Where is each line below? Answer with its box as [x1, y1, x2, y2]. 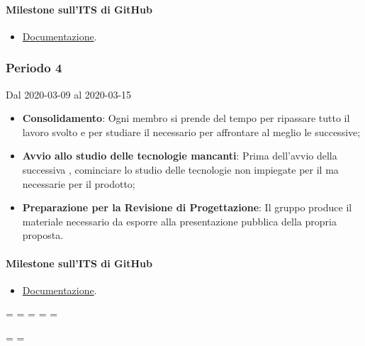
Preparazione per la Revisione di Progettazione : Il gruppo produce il [22, 200, 352, 215]
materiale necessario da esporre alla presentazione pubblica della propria [22, 213, 337, 228]
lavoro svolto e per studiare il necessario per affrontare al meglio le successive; [22, 124, 361, 139]
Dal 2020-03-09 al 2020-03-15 [6, 86, 132, 101]
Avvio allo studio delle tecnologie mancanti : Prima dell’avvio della [22, 148, 337, 163]
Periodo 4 [6, 59, 62, 77]
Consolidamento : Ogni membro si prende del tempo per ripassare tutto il [22, 111, 350, 125]
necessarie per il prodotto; [22, 176, 135, 191]
